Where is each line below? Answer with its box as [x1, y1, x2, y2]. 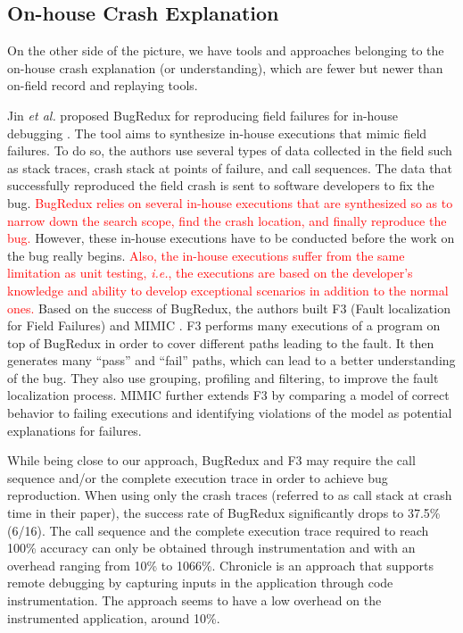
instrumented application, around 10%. [7, 608, 220, 627]
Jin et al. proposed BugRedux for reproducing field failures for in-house [7, 105, 398, 124]
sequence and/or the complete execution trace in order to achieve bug [7, 468, 388, 487]
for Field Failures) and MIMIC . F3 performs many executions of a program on [7, 316, 441, 335]
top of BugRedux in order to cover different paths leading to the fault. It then [7, 333, 434, 352]
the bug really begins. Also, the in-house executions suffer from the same [7, 246, 405, 264]
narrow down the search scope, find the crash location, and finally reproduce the [7, 211, 447, 229]
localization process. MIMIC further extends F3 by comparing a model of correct [7, 386, 450, 404]
